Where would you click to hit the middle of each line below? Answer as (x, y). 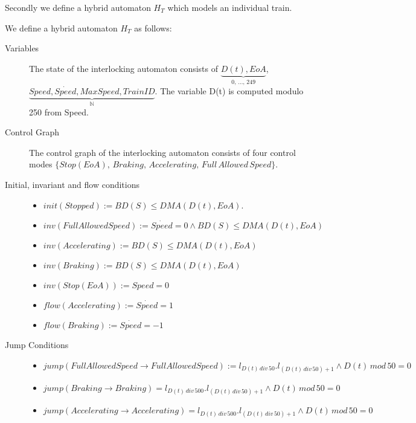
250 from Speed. (59, 111)
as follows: (153, 27)
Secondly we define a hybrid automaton (78, 7)
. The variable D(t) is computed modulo (229, 91)
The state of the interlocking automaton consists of (123, 68)
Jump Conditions (37, 345)
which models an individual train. (230, 7)
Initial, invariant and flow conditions (72, 185)
